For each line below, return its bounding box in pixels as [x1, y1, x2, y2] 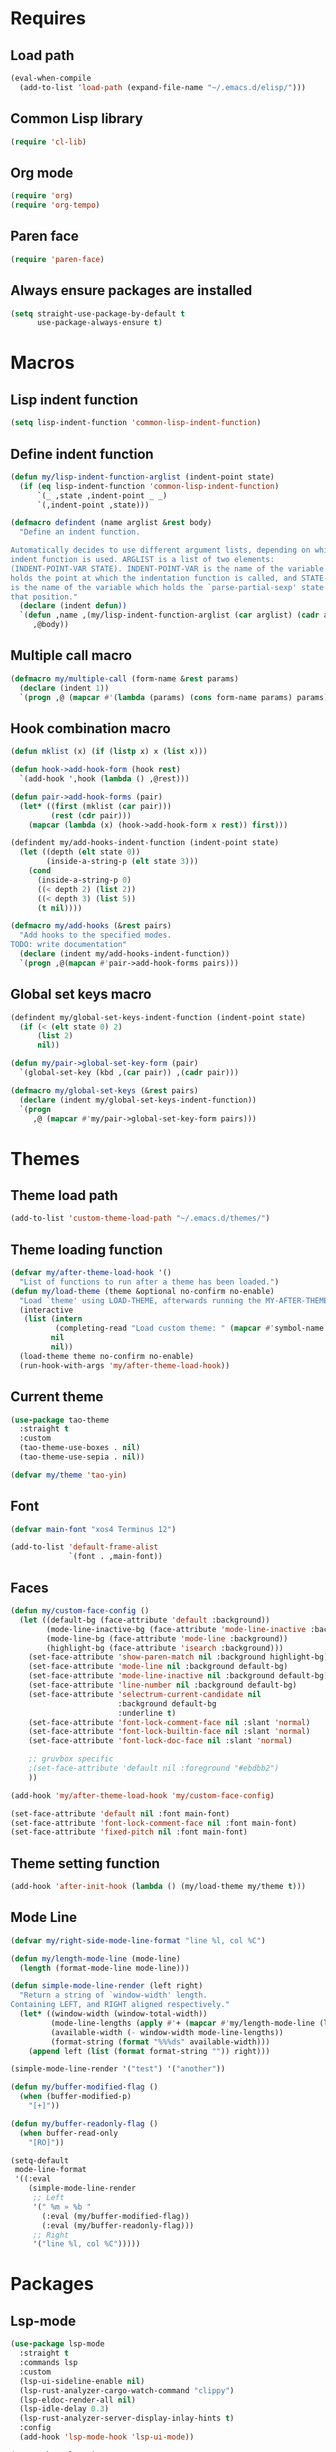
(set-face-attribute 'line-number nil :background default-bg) [28, 1680, 298, 1690]
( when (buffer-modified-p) [19, 2092, 132, 2102]
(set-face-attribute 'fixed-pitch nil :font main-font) [10, 1827, 248, 1837]
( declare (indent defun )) [19, 601, 128, 611]
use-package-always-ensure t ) [36, 318, 163, 328]
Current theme [10, 1388, 104, 1406]
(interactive [19, 1305, 74, 1315]
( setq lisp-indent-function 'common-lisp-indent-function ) [10, 418, 262, 428]
